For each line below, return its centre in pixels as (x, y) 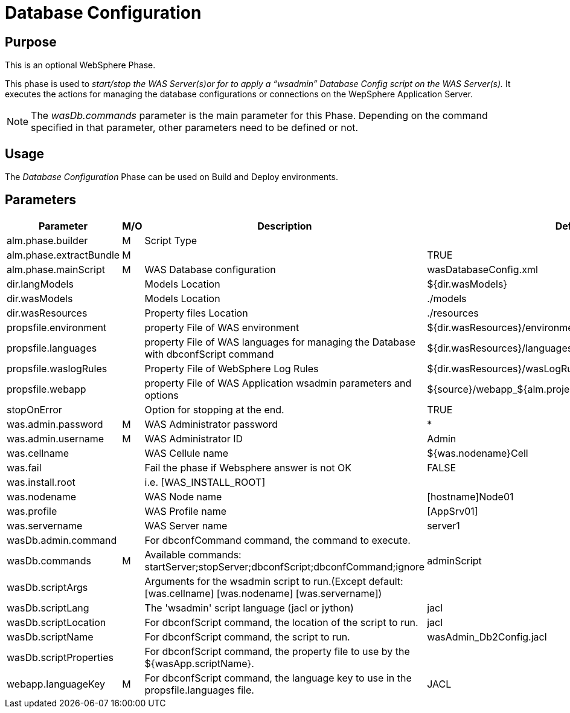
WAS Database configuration (210, 269)
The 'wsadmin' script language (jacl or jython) (249, 608)
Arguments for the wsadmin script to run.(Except (255, 581)
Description (285, 226)
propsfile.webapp (46, 389)
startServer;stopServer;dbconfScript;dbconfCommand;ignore (285, 566)
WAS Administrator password (211, 424)
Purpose (31, 42)
